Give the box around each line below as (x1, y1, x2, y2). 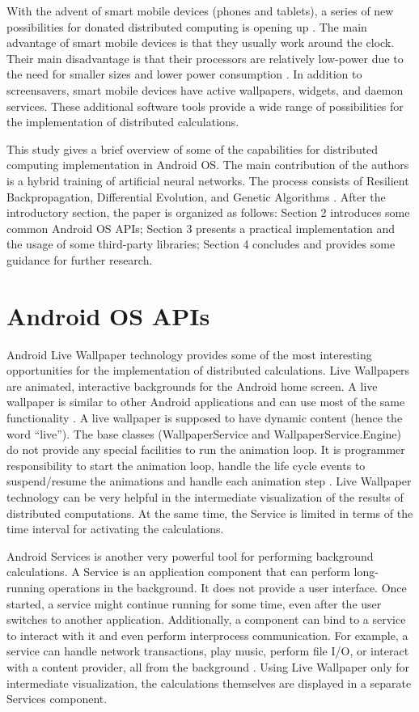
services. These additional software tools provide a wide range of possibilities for (6, 97, 404, 114)
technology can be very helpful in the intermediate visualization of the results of (6, 488, 404, 505)
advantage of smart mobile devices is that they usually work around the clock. (6, 34, 395, 51)
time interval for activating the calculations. (6, 520, 224, 537)
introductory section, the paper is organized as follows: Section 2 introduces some (6, 204, 410, 221)
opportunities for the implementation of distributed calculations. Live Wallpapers (6, 362, 410, 379)
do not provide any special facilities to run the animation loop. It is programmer (6, 441, 405, 458)
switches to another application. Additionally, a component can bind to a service (6, 611, 406, 628)
